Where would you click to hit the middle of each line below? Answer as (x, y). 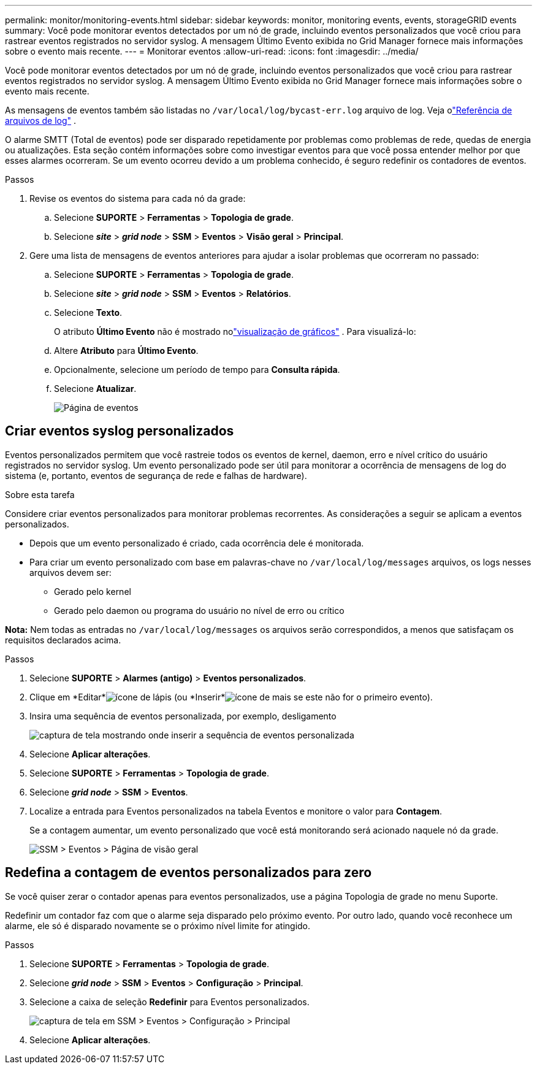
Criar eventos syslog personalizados (120, 431)
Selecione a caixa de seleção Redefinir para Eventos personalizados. (169, 1002)
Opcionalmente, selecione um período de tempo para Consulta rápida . (197, 370)
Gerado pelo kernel (93, 591)
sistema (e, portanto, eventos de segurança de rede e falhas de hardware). (156, 475)
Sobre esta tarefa (40, 494)
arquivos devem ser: (70, 572)
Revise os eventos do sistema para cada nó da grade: (138, 198)
